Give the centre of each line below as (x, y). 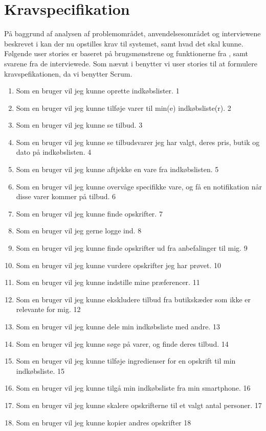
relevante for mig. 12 (48, 309)
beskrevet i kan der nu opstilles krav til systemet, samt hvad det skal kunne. (124, 43)
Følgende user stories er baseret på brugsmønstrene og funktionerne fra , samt (126, 53)
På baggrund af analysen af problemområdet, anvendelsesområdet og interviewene (132, 33)
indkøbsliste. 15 (40, 370)
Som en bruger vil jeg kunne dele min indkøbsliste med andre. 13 (118, 326)
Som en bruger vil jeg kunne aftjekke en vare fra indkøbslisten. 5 (117, 169)
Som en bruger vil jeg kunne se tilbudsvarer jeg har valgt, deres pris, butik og (138, 142)
